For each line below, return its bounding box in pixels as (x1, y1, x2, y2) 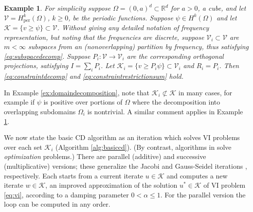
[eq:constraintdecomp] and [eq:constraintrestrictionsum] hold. (4, 71, 183, 81)
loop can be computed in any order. (4, 199, 110, 209)
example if (4, 97, 35, 107)
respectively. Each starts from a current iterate (4, 170, 144, 180)
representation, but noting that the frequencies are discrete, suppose (4, 32, 204, 42)
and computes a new (166, 170, 228, 180)
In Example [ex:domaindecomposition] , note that (4, 87, 149, 97)
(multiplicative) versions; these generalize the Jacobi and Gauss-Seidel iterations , (4, 160, 247, 171)
